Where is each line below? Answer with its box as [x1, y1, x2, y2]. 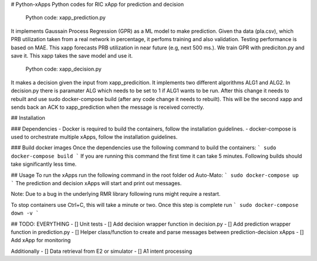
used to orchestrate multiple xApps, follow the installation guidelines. [11, 133, 178, 140]
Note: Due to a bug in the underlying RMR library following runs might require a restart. [11, 190, 221, 198]
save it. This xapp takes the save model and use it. [11, 52, 133, 59]
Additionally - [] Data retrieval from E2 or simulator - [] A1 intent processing [11, 247, 193, 255]
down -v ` [11, 210, 39, 217]
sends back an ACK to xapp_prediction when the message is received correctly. [11, 103, 205, 111]
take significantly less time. [11, 160, 77, 168]
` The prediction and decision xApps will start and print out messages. [11, 180, 182, 187]
